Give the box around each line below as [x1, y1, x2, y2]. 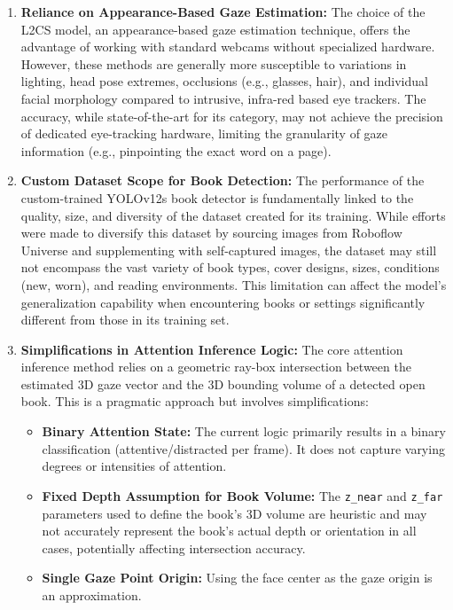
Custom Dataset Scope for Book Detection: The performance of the [20, 171, 425, 190]
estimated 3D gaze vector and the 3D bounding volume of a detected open [20, 374, 426, 393]
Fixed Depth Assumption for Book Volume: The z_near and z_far [42, 486, 443, 504]
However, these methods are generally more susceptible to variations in [20, 54, 407, 73]
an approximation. [42, 585, 142, 604]
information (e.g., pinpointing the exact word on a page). [20, 141, 332, 160]
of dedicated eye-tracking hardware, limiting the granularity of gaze [20, 124, 388, 143]
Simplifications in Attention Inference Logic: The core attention [20, 340, 403, 358]
